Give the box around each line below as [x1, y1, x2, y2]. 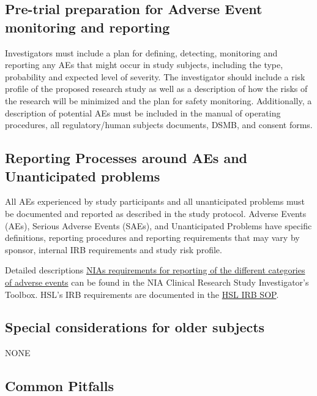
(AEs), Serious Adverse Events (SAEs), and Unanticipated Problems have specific [5, 219, 312, 232]
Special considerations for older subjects [5, 318, 265, 337]
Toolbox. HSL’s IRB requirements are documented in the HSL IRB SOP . [5, 287, 279, 300]
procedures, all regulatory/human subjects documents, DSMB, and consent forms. [5, 118, 313, 131]
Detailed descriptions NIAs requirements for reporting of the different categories [5, 264, 305, 276]
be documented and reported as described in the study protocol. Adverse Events [5, 207, 307, 219]
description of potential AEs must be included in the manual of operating [5, 106, 281, 119]
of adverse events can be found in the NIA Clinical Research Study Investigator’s [5, 275, 309, 288]
